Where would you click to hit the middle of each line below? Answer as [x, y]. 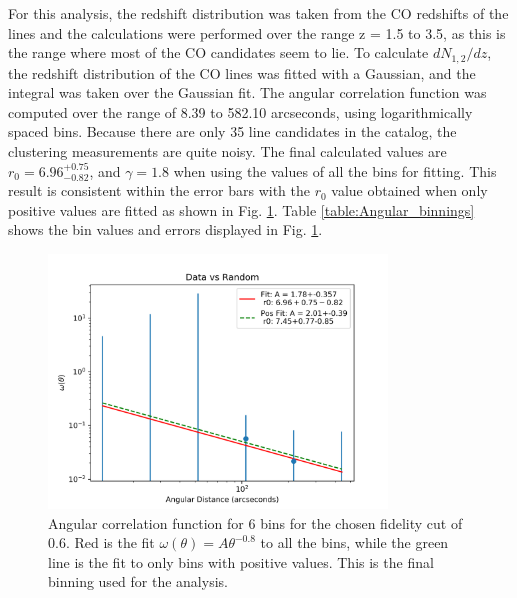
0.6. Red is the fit [101, 542]
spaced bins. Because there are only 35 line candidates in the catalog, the [232, 131]
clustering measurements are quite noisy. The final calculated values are [227, 151]
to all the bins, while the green [354, 542]
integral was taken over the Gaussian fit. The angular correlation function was [247, 92]
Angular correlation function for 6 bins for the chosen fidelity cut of [255, 522]
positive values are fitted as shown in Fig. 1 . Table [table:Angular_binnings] [241, 209]
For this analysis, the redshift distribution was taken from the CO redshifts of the [258, 13]
